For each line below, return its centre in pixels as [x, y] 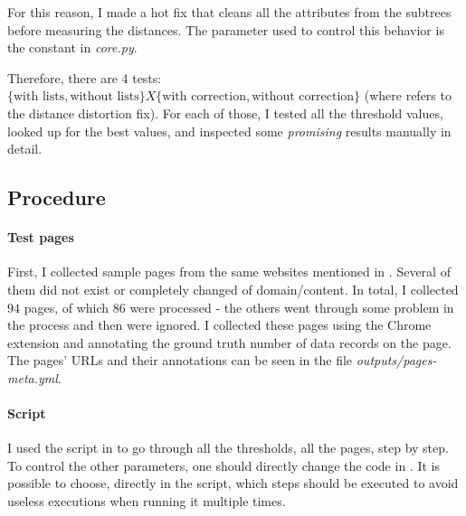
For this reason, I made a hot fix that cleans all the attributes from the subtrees [229, 12]
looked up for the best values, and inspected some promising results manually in [229, 131]
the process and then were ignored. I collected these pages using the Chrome [219, 325]
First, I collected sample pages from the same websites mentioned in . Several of [229, 272]
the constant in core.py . [72, 47]
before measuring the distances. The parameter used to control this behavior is [226, 29]
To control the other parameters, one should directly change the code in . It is [223, 465]
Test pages [41, 237]
